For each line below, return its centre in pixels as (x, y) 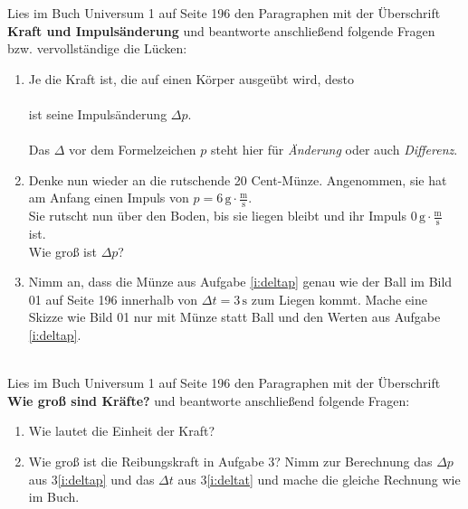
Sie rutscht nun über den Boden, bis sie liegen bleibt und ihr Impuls (217, 216)
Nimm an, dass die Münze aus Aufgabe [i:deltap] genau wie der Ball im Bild (240, 282)
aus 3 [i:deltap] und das (91, 479)
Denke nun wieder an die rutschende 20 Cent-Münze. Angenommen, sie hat (238, 179)
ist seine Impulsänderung (98, 113)
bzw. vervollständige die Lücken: (97, 48)
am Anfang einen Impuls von (109, 198)
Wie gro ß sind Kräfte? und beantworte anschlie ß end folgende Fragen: (209, 400)
